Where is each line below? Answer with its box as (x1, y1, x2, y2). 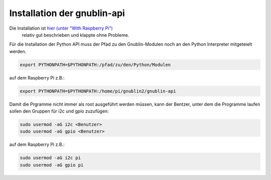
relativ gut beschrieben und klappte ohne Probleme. (22, 32, 129, 38)
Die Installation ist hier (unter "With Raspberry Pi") (9, 25, 113, 31)
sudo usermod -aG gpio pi (20, 162, 84, 168)
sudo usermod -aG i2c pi (20, 155, 81, 161)
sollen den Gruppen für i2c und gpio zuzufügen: (9, 108, 109, 114)
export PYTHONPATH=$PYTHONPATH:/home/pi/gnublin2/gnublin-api (20, 88, 176, 94)
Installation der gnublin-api (9, 8, 125, 19)
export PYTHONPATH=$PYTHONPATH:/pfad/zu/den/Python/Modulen (20, 62, 171, 67)
